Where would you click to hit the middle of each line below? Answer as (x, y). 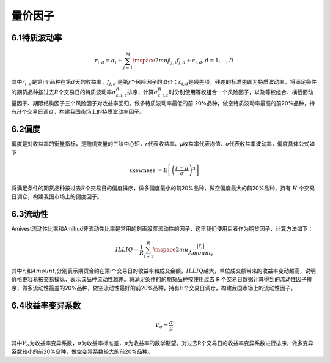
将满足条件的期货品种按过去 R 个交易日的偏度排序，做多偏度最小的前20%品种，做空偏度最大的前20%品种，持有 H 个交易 (163, 188)
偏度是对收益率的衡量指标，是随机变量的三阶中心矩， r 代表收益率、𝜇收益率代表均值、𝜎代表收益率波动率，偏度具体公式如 (163, 144)
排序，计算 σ (142, 92)
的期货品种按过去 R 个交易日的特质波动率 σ (64, 92)
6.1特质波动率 (37, 38)
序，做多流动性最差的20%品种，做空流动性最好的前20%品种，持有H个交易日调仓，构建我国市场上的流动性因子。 (154, 288)
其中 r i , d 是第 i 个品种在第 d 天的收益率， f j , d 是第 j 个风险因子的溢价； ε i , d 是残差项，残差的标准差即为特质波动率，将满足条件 (164, 83)
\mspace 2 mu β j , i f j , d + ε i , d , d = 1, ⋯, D (183, 61)
